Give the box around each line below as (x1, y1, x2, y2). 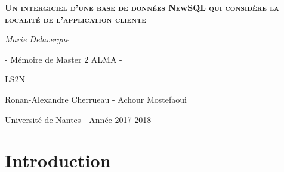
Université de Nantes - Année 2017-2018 (5, 113, 152, 125)
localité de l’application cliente (5, 13, 146, 25)
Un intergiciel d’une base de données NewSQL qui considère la (5, 1, 279, 13)
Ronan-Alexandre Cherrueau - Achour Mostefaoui (5, 93, 187, 105)
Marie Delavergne (5, 33, 69, 45)
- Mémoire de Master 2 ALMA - (5, 53, 122, 65)
